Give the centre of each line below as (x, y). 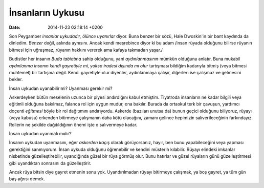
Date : (15, 27)
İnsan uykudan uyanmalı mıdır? (40, 134)
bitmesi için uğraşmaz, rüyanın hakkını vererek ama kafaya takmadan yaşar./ (86, 50)
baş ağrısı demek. (27, 179)
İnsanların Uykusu (47, 13)
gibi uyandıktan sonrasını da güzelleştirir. (50, 163)
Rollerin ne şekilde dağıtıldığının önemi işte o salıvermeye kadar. (73, 125)
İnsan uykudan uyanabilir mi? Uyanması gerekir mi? (61, 88)
